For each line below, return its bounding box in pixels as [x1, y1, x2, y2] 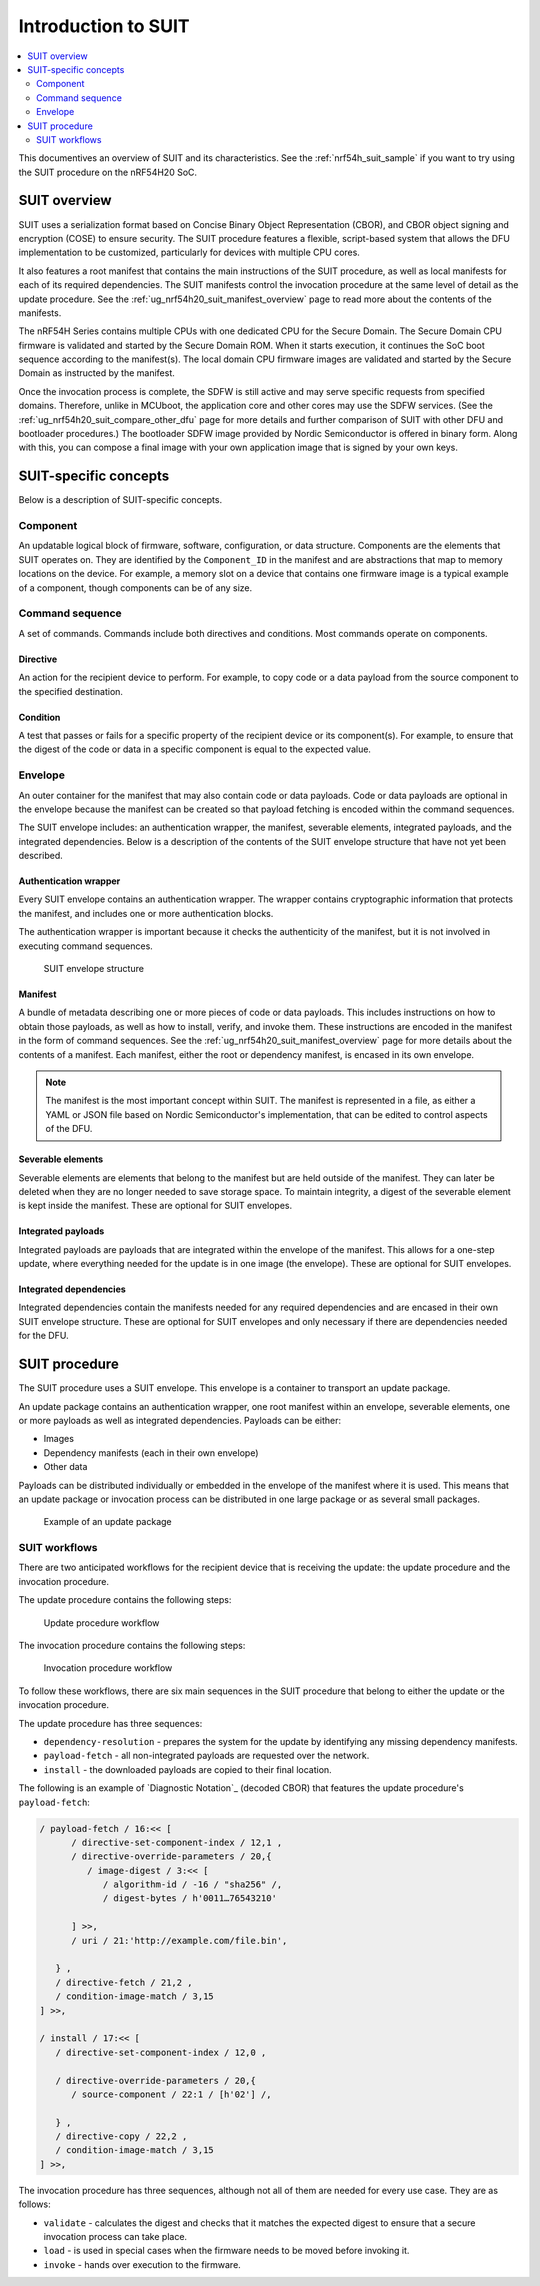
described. [18, 850, 64, 862]
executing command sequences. [18, 940, 154, 952]
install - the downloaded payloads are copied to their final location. [43, 1763, 332, 1775]
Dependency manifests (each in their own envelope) [43, 1446, 259, 1459]
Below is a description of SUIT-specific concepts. [18, 494, 223, 506]
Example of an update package [43, 1516, 172, 1528]
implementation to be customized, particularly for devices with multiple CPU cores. [18, 246, 360, 259]
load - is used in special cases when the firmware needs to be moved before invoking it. [43, 2245, 410, 2257]
